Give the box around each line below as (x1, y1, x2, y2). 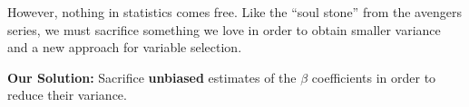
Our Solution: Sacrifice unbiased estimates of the (7, 67, 297, 86)
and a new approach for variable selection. (7, 38, 242, 57)
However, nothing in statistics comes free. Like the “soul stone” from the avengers (7, 3, 462, 21)
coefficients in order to (311, 67, 436, 86)
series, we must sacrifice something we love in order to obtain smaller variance (7, 20, 441, 39)
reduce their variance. (7, 85, 127, 104)
